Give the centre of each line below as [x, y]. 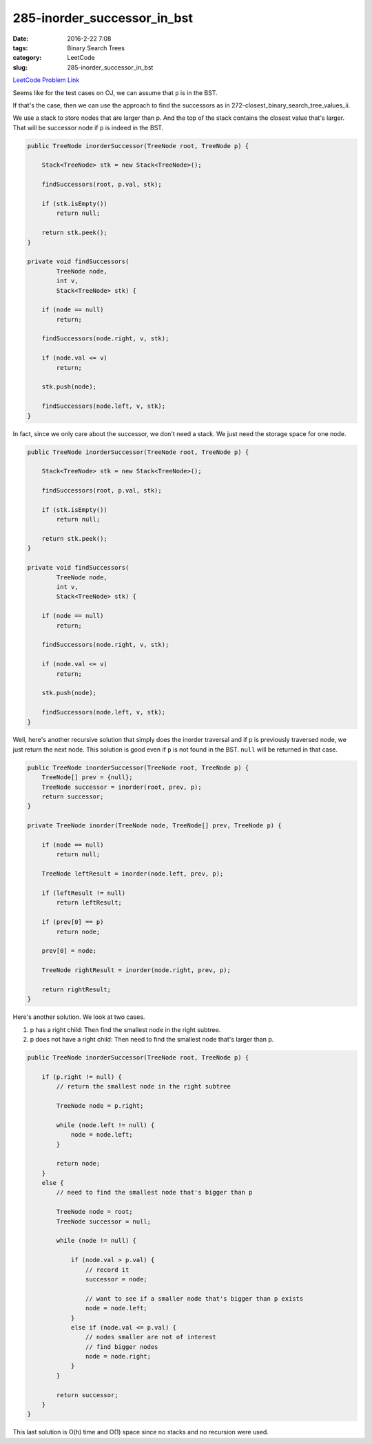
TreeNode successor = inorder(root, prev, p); [122, 787]
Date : [21, 39]
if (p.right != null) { [82, 1077]
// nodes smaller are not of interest [151, 1337]
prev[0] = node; [69, 951]
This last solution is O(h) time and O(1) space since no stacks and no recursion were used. [141, 1432]
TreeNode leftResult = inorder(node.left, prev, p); [133, 874]
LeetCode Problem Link [46, 80]
